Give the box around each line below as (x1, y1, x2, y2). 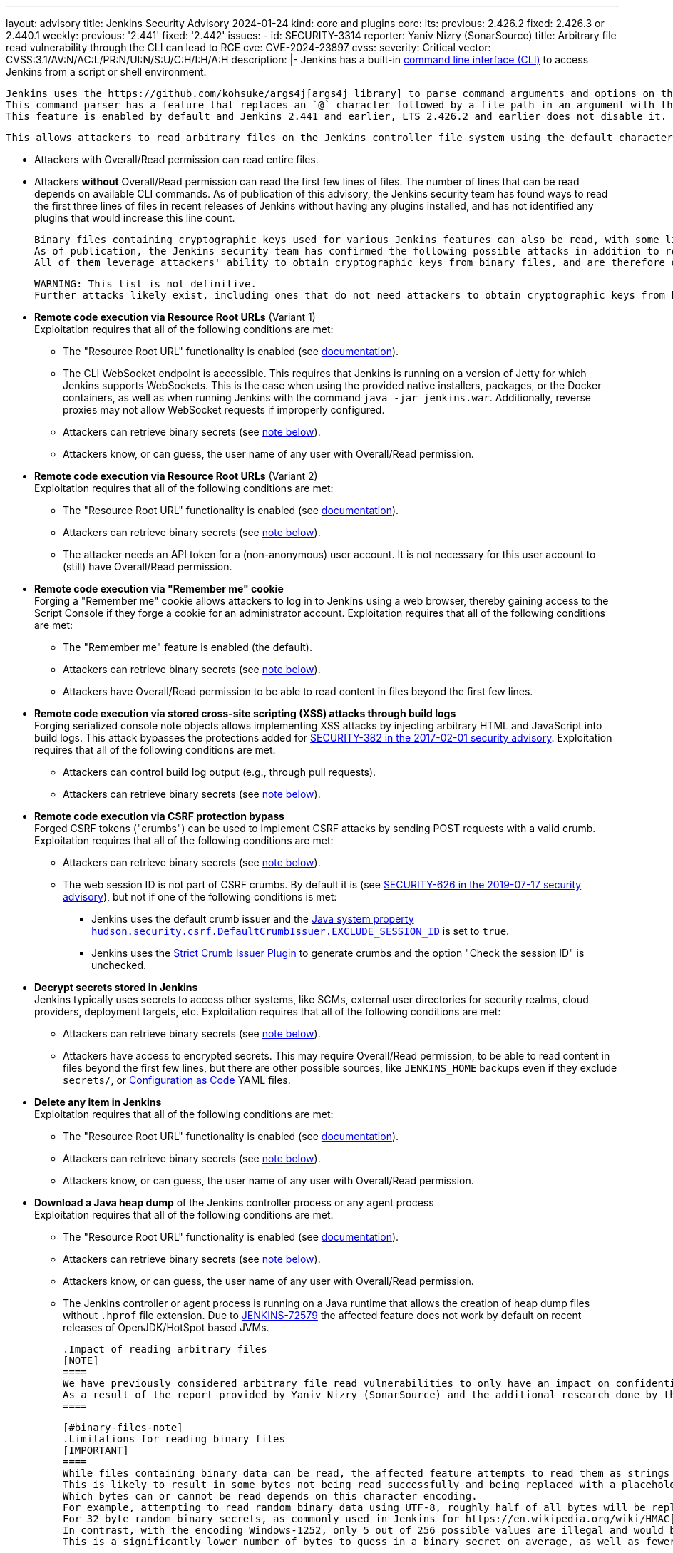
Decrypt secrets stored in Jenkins (34, 981, 198, 993)
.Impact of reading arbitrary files (63, 1343, 267, 1355)
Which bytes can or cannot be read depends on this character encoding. (63, 1490, 478, 1502)
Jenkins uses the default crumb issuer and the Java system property (91, 913, 414, 925)
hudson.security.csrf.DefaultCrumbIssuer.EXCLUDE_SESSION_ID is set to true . (91, 925, 510, 937)
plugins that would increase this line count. (34, 212, 235, 224)
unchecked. (91, 959, 147, 971)
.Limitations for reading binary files (63, 1433, 285, 1445)
